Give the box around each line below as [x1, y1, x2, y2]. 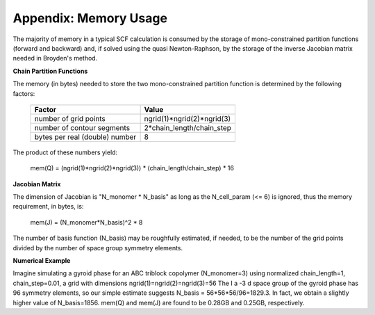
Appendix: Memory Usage [12, 10, 168, 26]
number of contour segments [34, 122, 131, 132]
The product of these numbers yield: [12, 148, 118, 156]
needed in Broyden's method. [12, 54, 98, 63]
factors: [12, 89, 35, 97]
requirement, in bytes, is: [12, 202, 84, 211]
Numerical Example [12, 257, 71, 265]
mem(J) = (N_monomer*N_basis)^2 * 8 [30, 218, 143, 226]
